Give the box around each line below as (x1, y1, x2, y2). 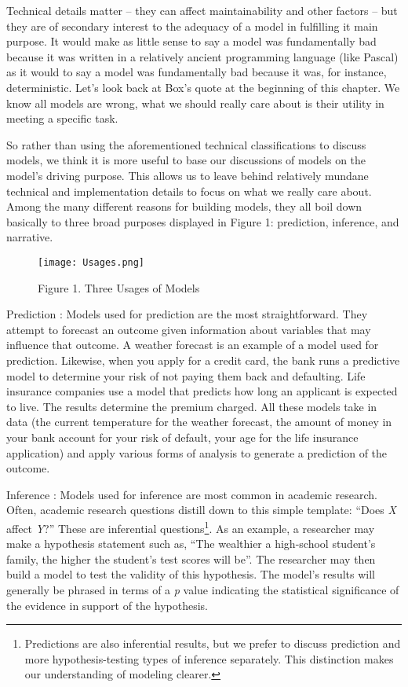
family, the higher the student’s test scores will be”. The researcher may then (6, 550, 376, 567)
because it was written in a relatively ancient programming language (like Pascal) (6, 48, 399, 64)
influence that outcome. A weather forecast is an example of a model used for (6, 336, 379, 353)
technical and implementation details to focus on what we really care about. (6, 182, 372, 199)
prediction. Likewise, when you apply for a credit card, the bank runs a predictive (6, 351, 400, 368)
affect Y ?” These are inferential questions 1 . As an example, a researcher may (6, 517, 375, 536)
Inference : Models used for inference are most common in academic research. (6, 486, 377, 502)
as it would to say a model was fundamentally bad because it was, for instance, (6, 64, 387, 80)
